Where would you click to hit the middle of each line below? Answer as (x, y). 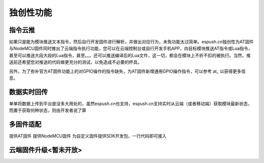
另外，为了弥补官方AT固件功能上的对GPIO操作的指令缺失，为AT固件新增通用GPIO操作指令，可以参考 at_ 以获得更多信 (127, 71)
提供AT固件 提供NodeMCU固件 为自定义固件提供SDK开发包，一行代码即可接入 (88, 136)
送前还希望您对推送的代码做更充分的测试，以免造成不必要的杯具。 (75, 62)
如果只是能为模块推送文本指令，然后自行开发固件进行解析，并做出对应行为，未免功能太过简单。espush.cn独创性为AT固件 (131, 42)
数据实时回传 (28, 92)
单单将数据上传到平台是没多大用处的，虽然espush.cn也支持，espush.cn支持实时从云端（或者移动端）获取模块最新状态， (131, 103)
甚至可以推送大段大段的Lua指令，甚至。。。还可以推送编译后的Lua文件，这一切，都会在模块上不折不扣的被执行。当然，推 (130, 55)
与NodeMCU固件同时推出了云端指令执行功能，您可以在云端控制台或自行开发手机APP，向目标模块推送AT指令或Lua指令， (131, 48)
